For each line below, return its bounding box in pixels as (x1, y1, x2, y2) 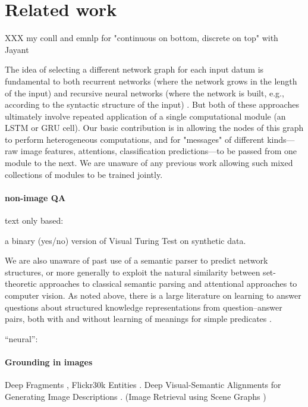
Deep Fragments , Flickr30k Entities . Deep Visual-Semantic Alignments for (5, 378, 281, 391)
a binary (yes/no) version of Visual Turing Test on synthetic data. (5, 234, 246, 246)
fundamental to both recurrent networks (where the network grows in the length (5, 74, 297, 87)
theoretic (5, 277, 37, 290)
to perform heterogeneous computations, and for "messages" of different (5, 133, 265, 145)
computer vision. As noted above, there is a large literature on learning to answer (5, 289, 301, 302)
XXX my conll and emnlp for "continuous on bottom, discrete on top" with (5, 32, 278, 44)
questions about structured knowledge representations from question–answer (5, 300, 282, 313)
